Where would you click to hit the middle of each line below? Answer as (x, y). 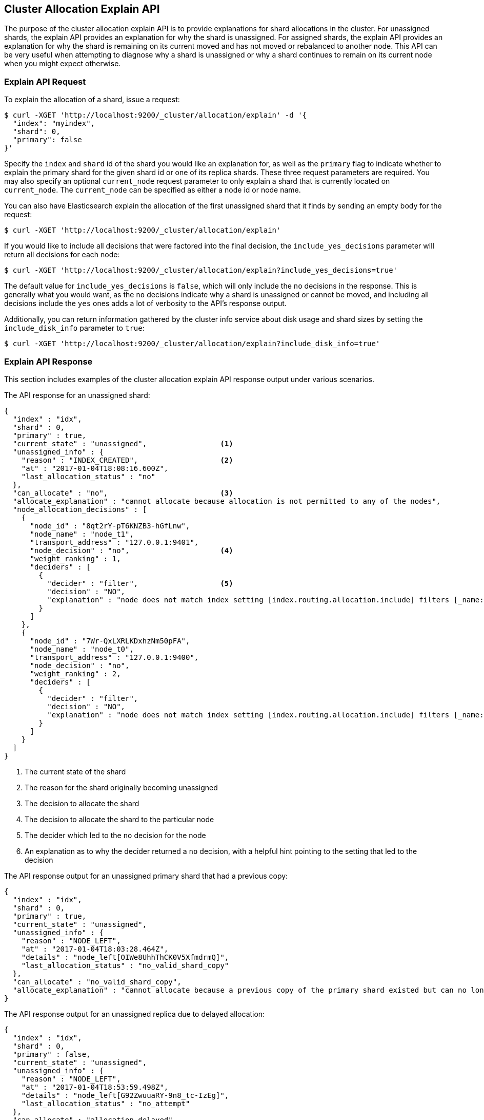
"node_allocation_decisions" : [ (80, 509)
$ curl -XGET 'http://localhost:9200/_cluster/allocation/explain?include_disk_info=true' (192, 344)
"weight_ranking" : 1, (75, 558)
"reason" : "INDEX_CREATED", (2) (127, 460)
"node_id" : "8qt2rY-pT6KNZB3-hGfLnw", (110, 526)
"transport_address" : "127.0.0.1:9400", (114, 657)
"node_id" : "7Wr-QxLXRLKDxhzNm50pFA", (110, 641)
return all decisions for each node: (62, 255)
